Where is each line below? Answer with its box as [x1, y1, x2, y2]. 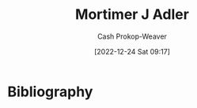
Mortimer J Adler [75, 6, 189, 24]
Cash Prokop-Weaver [97, 32, 168, 41]
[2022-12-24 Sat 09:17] [93, 47, 171, 56]
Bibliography [7, 83, 93, 100]
